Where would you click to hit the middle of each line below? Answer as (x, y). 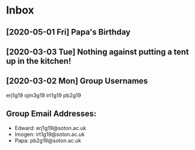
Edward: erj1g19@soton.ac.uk (50, 128)
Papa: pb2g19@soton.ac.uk (48, 140)
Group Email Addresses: (51, 114)
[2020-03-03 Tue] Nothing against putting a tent (97, 51)
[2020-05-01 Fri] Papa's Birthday (68, 32)
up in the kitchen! (39, 61)
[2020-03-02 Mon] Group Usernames (77, 81)
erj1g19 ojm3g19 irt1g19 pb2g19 (43, 95)
